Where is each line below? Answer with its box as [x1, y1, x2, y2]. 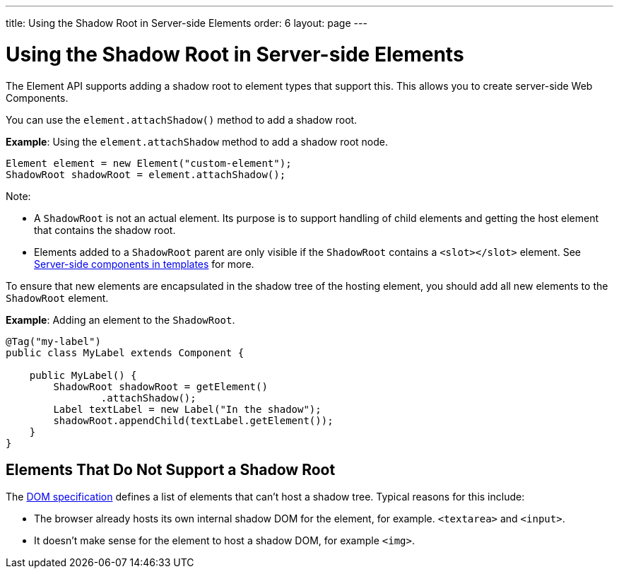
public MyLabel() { [29, 369, 137, 381]
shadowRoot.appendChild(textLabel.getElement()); [53, 414, 334, 426]
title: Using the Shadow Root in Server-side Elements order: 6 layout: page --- [6, 17, 367, 29]
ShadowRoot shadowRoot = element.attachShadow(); [6, 168, 286, 180]
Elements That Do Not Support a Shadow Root [6, 460, 336, 479]
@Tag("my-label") [6, 335, 101, 347]
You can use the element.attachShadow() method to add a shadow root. [6, 113, 358, 126]
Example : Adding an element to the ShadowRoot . [6, 313, 235, 326]
